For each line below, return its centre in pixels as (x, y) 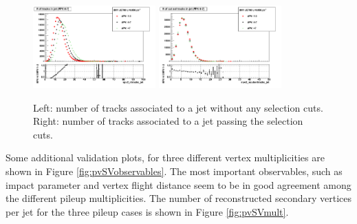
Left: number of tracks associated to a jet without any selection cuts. (178, 107)
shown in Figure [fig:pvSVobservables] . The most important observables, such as (174, 171)
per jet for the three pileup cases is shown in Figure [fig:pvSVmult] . (147, 211)
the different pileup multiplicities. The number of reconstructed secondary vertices (178, 198)
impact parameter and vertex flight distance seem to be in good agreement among (178, 184)
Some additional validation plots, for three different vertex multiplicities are (165, 157)
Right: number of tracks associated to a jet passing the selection (168, 121)
